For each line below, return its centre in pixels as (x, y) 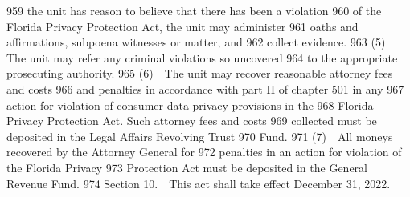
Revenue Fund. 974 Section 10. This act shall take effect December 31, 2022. (199, 183)
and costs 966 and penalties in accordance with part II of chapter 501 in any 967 (205, 88)
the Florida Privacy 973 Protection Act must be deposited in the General (187, 167)
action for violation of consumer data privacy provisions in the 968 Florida (190, 105)
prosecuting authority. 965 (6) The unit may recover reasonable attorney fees (200, 73)
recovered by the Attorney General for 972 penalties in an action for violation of (204, 152)
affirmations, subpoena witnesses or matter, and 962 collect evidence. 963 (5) (196, 42)
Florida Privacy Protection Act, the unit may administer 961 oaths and (182, 26)
